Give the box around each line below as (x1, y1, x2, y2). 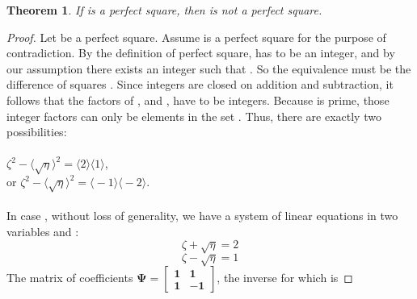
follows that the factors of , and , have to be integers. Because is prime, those (6, 91, 390, 108)
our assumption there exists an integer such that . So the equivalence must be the (6, 60, 411, 77)
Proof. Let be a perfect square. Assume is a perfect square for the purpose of (6, 28, 386, 45)
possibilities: (6, 123, 67, 140)
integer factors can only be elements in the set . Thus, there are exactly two (6, 107, 381, 124)
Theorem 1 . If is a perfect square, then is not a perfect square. (6, 2, 322, 18)
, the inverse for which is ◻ (217, 269, 353, 286)
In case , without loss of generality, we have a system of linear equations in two (6, 207, 398, 224)
